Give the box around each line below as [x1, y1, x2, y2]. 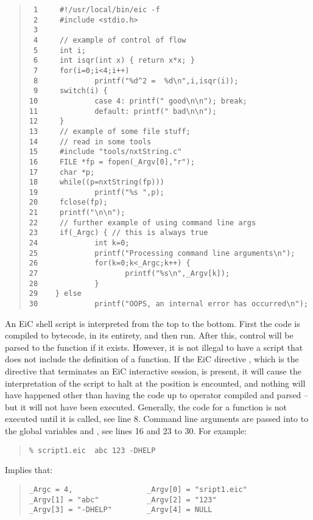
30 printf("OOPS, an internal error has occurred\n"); [29, 300, 308, 309]
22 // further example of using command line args [29, 218, 256, 227]
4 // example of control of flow [33, 35, 186, 44]
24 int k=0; [29, 239, 130, 248]
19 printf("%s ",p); [29, 188, 164, 197]
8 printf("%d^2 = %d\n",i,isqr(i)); [33, 76, 239, 85]
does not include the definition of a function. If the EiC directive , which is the [5, 353, 299, 365]
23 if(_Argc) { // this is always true [29, 228, 208, 237]
